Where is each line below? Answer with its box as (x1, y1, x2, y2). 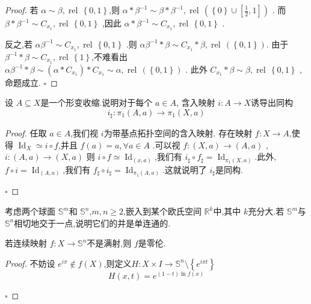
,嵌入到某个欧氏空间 (123, 205, 202, 217)
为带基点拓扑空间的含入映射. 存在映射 (103, 127, 253, 139)
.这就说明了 (162, 163, 207, 175)
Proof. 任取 (5, 127, 47, 139)
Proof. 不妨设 (5, 257, 55, 269)
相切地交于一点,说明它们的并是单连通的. (14, 216, 171, 229)
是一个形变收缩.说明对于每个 (40, 96, 153, 109)
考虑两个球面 (5, 205, 55, 217)
